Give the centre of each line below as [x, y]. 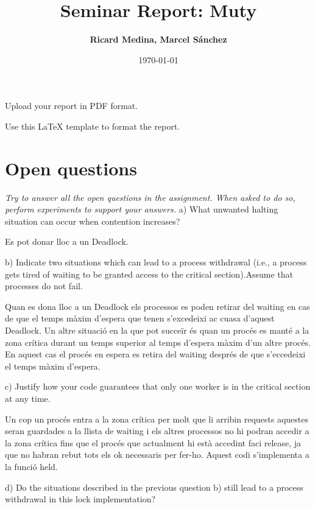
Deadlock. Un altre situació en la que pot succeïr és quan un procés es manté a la [157, 330]
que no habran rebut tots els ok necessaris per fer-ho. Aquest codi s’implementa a [157, 455]
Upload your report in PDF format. [72, 106]
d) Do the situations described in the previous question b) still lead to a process [154, 487]
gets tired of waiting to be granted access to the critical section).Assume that [149, 274]
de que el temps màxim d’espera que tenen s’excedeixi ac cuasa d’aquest [140, 318]
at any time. [28, 398]
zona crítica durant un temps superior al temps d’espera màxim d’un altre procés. [158, 342]
